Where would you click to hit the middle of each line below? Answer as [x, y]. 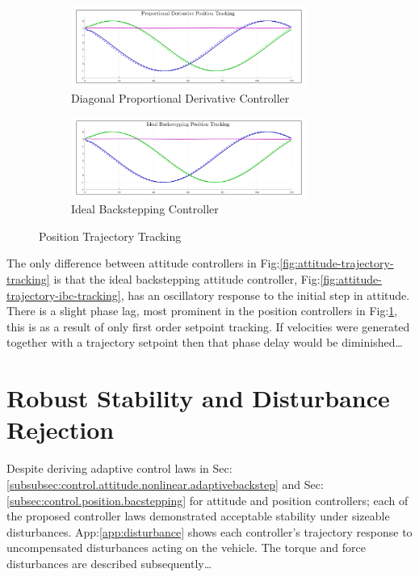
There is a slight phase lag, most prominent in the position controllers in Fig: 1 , [202, 311]
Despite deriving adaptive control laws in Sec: [119, 468]
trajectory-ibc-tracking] [64, 295]
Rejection [61, 430]
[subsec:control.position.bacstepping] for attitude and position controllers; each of [207, 500]
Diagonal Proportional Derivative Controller [180, 97]
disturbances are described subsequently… [109, 563]
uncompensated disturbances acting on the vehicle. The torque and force [186, 548]
